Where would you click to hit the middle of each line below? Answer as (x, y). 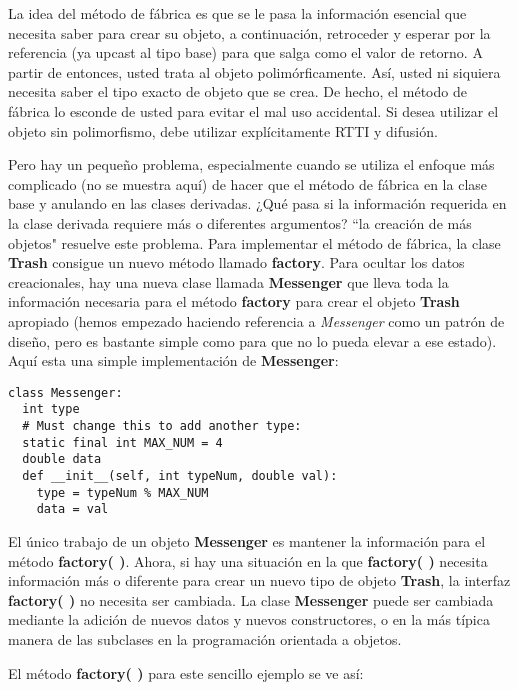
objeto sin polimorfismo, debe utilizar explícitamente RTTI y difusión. (223, 130)
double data (62, 459)
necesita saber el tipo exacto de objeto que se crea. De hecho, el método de (237, 91)
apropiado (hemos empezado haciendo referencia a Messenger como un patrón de (256, 320)
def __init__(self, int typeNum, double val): (180, 475)
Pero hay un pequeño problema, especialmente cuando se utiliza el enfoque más (251, 164)
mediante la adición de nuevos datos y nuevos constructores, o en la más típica (249, 619)
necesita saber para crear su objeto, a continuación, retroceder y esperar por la (249, 32)
